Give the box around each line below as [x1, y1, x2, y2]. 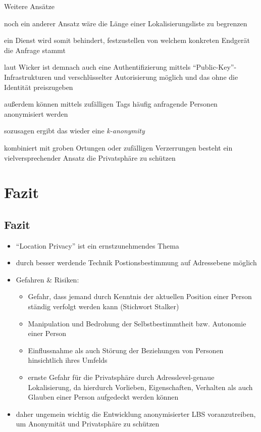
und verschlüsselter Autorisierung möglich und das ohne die [54, 71, 238, 82]
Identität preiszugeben [4, 81, 73, 92]
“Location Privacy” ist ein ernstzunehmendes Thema [16, 240, 179, 251]
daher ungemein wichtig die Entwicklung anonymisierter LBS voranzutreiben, [16, 408, 256, 419]
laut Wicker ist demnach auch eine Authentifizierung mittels [4, 62, 191, 72]
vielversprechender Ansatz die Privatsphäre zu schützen [4, 152, 176, 163]
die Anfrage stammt [4, 44, 66, 55]
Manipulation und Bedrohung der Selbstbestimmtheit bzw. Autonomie [28, 318, 246, 328]
